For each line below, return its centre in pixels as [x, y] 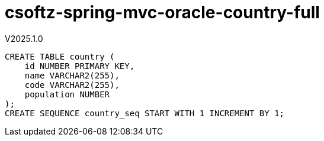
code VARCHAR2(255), [72, 85]
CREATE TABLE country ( [60, 56]
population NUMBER [67, 94]
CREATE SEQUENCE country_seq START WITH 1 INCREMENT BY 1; [145, 113]
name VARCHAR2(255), [72, 75]
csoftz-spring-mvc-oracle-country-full [162, 12]
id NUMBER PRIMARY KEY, [80, 66]
